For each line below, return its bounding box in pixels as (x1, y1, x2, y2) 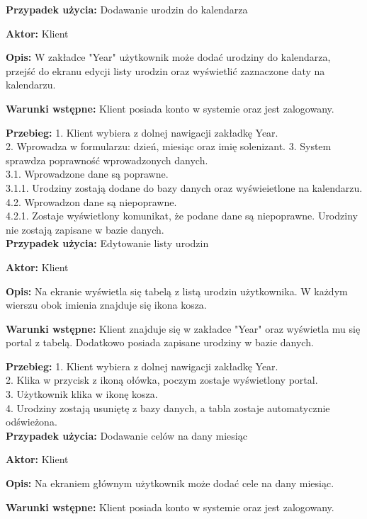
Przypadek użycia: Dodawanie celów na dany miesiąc (6, 428, 247, 443)
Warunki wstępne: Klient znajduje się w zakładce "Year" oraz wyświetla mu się (6, 321, 361, 336)
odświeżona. (6, 414, 57, 429)
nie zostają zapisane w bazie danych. (6, 222, 164, 236)
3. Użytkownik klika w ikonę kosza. (6, 387, 158, 401)
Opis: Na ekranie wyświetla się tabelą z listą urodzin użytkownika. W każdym (6, 283, 348, 298)
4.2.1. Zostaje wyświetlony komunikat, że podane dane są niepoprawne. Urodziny (6, 208, 358, 223)
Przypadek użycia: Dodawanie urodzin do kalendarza (6, 2, 248, 16)
